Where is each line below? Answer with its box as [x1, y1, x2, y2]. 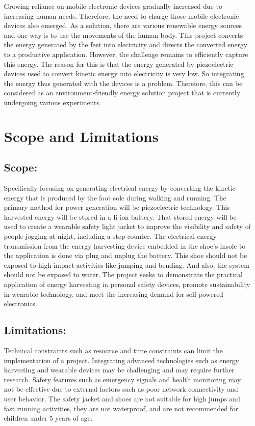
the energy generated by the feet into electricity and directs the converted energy [4, 39, 248, 50]
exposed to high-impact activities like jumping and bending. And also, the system [4, 259, 250, 270]
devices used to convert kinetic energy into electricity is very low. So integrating [4, 68, 244, 79]
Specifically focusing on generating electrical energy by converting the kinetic [4, 183, 235, 193]
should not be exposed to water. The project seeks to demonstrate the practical [4, 269, 243, 280]
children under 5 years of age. [4, 413, 93, 423]
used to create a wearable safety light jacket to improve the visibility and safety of [4, 221, 251, 231]
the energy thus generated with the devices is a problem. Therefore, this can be [4, 78, 243, 88]
